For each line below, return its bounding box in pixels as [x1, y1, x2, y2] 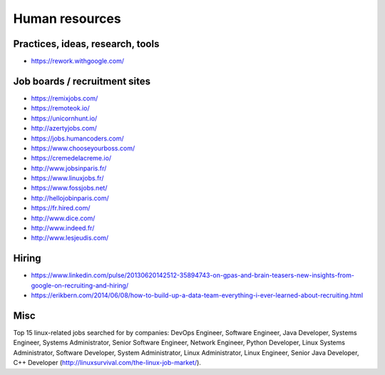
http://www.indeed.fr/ [31, 224, 95, 232]
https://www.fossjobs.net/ [31, 184, 108, 192]
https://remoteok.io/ [31, 104, 90, 113]
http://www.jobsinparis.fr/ [31, 164, 107, 173]
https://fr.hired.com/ [31, 204, 91, 212]
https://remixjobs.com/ [31, 93, 98, 103]
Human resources [13, 11, 121, 26]
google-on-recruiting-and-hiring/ [31, 281, 128, 289]
